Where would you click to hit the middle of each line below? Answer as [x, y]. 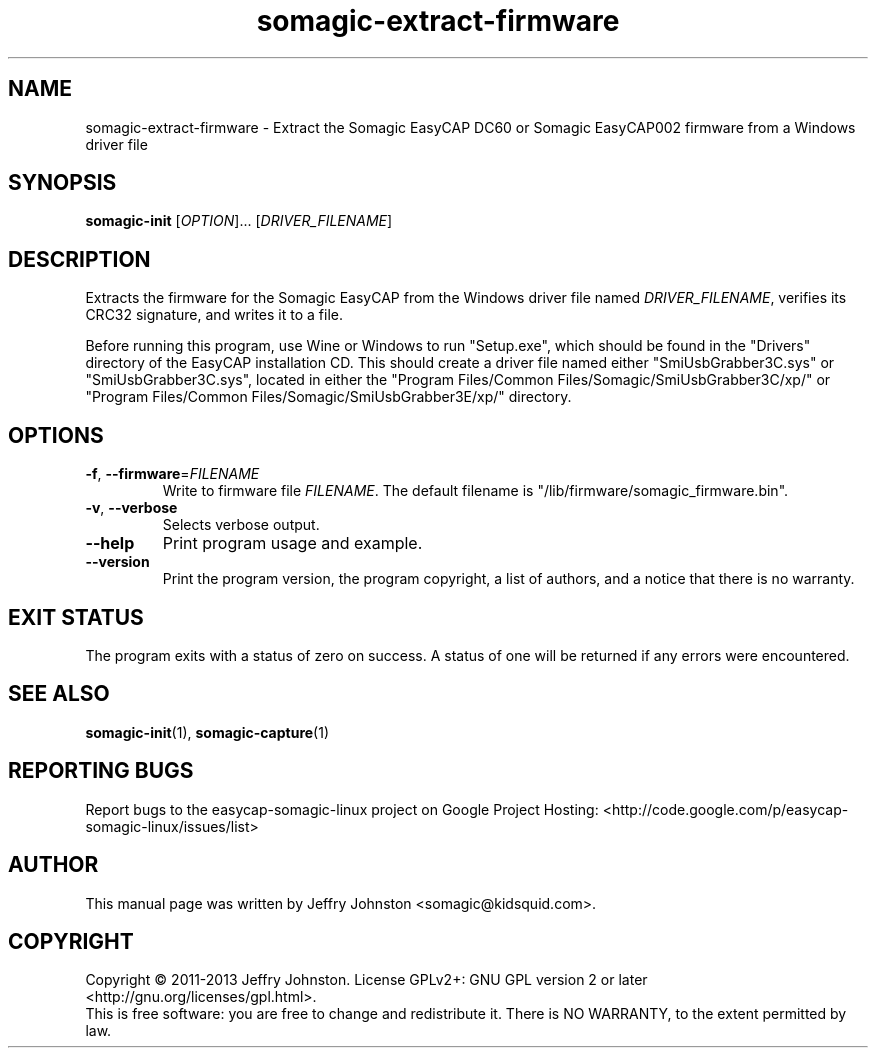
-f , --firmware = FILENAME [172, 474]
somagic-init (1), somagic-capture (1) [207, 732]
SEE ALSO [59, 694]
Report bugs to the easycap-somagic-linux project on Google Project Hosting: [342, 809]
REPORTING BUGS [101, 771]
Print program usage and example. [292, 543]
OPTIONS [56, 435]
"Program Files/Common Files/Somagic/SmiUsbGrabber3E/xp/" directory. [328, 397]
